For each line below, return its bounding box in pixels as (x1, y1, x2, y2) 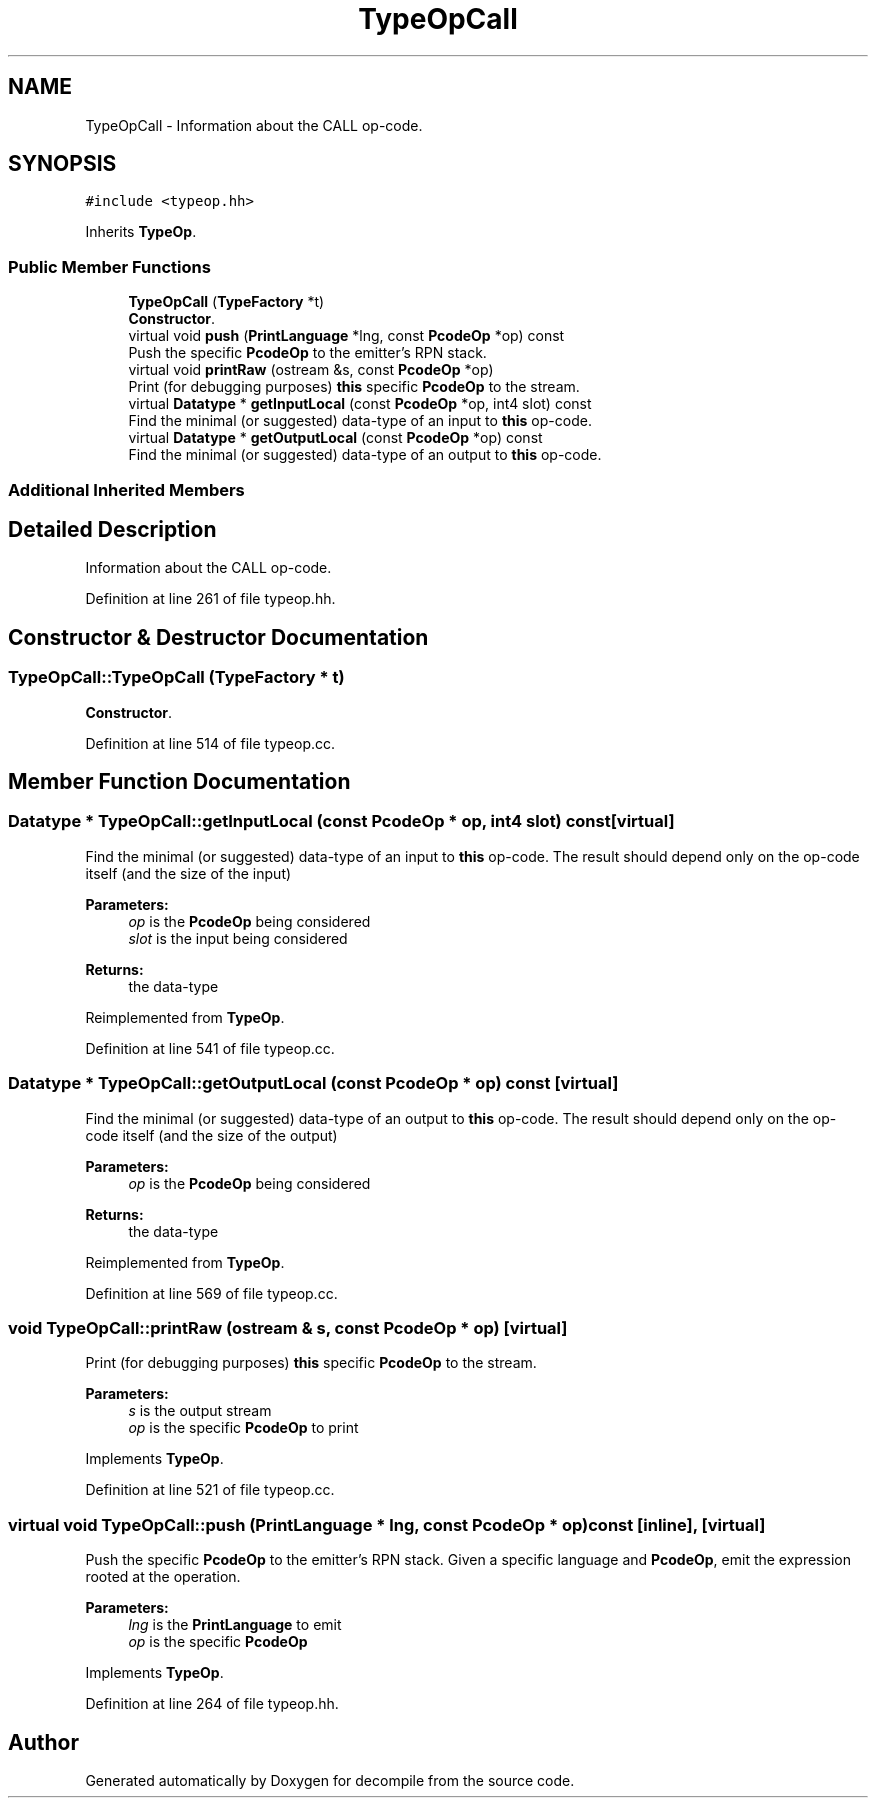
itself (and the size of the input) (85, 864, 292, 882)
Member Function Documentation (8, 769, 351, 795)
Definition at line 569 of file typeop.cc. (85, 1284, 338, 1302)
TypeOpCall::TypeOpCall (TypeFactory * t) (8, 667, 345, 688)
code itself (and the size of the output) (85, 1126, 338, 1144)
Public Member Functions (8, 256, 211, 277)
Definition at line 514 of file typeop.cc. (85, 734, 336, 752)
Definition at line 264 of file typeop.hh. (85, 1695, 339, 1713)
